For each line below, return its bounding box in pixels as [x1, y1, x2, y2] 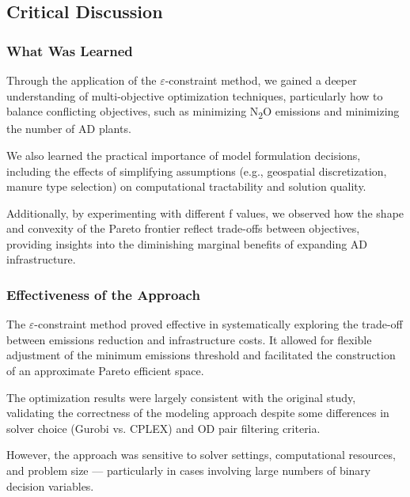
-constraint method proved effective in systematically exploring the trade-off [34, 316, 403, 332]
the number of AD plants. [6, 120, 131, 137]
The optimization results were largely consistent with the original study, [6, 389, 356, 405]
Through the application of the [6, 72, 157, 88]
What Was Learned [6, 40, 133, 60]
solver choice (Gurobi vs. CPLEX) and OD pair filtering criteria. [6, 419, 321, 436]
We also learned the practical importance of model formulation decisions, [6, 146, 361, 163]
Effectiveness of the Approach [6, 284, 200, 304]
